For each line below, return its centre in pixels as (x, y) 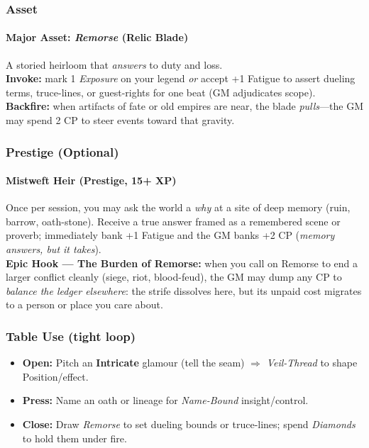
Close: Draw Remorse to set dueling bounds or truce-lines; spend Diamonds (189, 424)
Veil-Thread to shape (312, 363)
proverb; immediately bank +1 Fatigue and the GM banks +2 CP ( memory (170, 235)
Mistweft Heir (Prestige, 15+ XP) (91, 180)
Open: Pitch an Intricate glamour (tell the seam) (133, 363)
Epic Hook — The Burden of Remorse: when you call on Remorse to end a (182, 263)
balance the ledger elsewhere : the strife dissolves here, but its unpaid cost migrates (184, 290)
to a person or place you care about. (84, 304)
